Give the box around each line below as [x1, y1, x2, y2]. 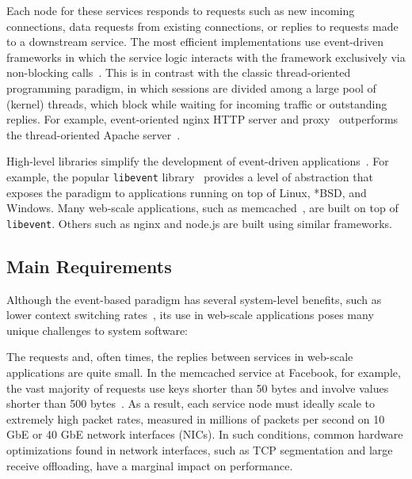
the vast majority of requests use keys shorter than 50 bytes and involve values [6, 379, 389, 396]
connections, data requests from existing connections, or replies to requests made [6, 17, 399, 34]
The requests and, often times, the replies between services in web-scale [6, 348, 353, 365]
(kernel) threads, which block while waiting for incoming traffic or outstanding [6, 95, 387, 112]
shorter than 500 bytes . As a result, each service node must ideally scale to [6, 395, 375, 412]
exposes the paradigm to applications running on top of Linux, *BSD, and [6, 184, 367, 200]
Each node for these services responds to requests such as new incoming [6, 2, 355, 18]
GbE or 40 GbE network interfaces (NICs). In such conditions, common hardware [6, 426, 403, 443]
